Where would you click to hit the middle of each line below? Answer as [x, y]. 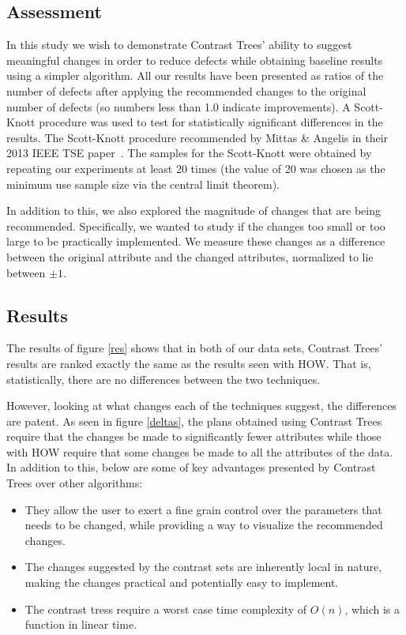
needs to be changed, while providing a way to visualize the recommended [204, 525]
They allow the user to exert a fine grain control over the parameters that [203, 509]
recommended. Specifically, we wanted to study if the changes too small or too [196, 225]
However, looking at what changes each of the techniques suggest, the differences [201, 406]
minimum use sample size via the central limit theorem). [143, 184]
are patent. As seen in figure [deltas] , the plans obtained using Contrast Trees [194, 421]
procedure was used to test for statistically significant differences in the [211, 122]
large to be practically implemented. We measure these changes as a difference [196, 241]
